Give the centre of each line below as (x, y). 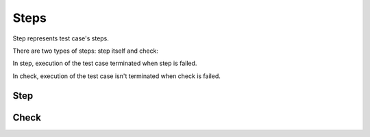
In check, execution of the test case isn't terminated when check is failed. (116, 76)
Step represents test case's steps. (61, 38)
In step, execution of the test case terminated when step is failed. (105, 63)
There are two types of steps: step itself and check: (86, 51)
